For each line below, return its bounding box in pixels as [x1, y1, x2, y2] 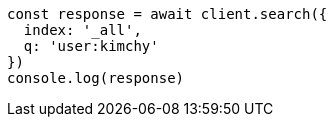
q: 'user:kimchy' [23, 38, 159, 54]
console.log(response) [7, 70, 185, 86]
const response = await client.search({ [7, 6, 328, 22]
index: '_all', [23, 22, 142, 38]
